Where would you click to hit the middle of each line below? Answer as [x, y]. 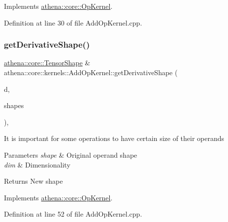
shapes [14, 105]
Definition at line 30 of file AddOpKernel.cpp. [73, 22]
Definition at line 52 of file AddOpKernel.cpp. [73, 214]
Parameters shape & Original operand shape [71, 154]
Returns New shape [33, 181]
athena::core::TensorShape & [47, 63]
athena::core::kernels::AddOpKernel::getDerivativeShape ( [91, 72]
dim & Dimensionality [37, 164]
